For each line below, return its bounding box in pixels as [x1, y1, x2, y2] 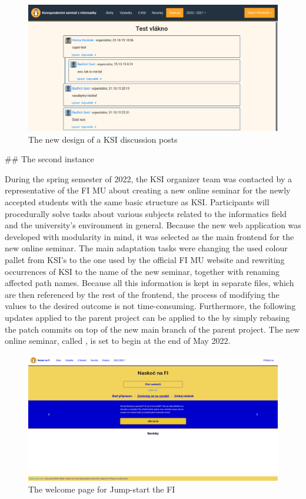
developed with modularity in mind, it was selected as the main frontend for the [5, 230, 294, 242]
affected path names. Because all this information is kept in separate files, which [5, 277, 294, 289]
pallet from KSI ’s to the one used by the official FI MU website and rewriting [5, 254, 285, 265]
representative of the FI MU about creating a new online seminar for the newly [5, 184, 291, 196]
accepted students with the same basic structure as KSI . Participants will [5, 196, 270, 208]
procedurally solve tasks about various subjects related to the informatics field [5, 207, 287, 219]
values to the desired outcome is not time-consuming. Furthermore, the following [5, 300, 296, 312]
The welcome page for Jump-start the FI [28, 483, 175, 495]
